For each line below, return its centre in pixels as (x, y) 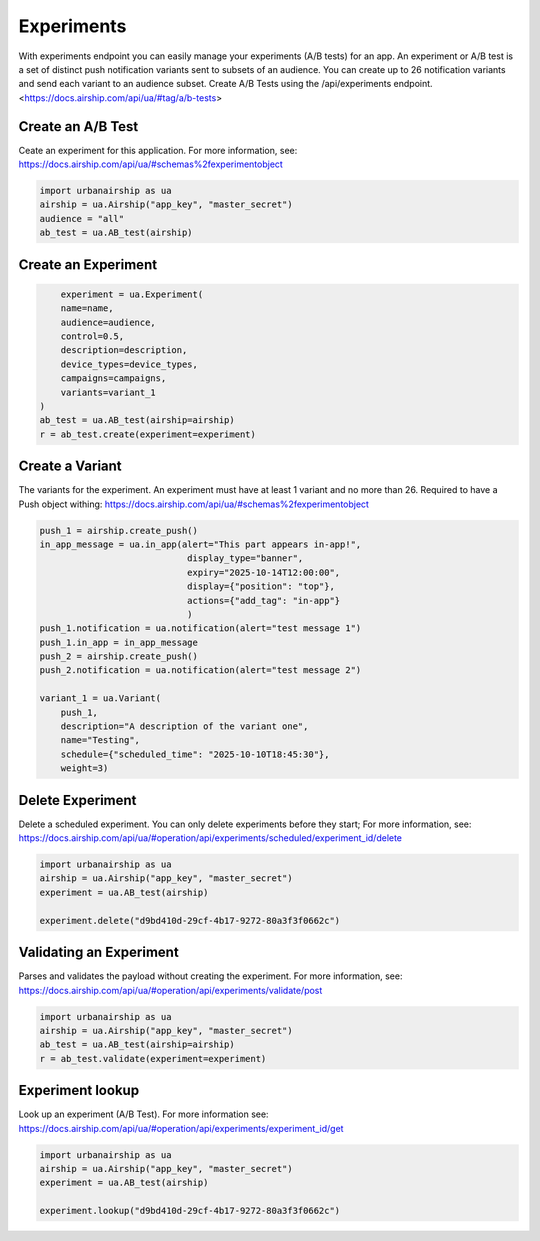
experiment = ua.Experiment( (132, 294)
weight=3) (84, 768)
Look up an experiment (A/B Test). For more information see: (143, 1114)
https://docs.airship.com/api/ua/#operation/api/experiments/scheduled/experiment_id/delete (210, 838)
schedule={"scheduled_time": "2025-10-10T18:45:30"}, (195, 754)
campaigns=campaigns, (113, 378)
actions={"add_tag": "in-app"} (263, 600)
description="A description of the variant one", (184, 726)
